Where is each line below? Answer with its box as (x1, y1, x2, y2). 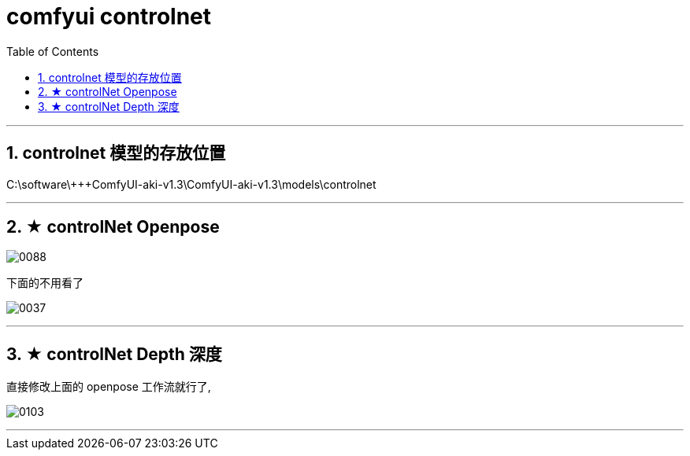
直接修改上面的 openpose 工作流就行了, (6, 380, 211, 394)
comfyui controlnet (6, 3, 212, 30)
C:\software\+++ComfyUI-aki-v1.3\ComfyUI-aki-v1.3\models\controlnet (6, 177, 377, 191)
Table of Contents (6, 44, 99, 58)
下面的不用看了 (6, 276, 83, 290)
